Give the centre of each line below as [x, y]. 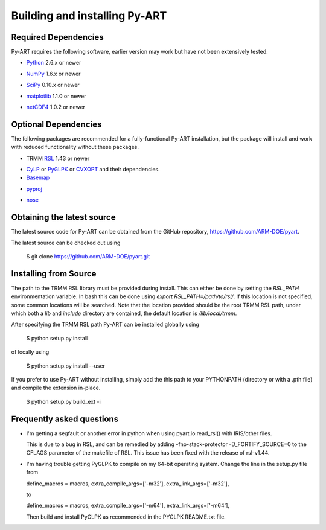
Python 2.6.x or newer [54, 63]
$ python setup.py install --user [66, 366]
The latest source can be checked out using [66, 243]
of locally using [30, 352]
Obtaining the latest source [63, 217]
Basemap [38, 177]
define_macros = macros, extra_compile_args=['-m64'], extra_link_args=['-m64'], [128, 506]
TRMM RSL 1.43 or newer [58, 158]
